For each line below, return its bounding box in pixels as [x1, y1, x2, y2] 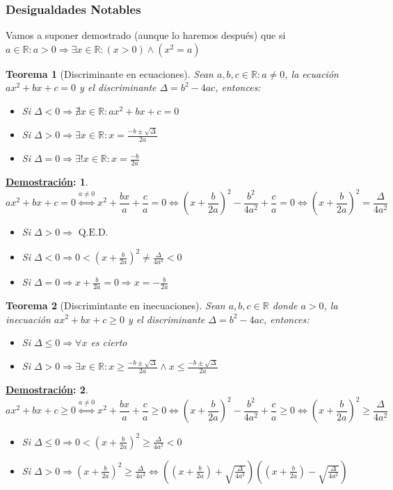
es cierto [90, 335, 127, 350]
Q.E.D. [78, 228, 109, 238]
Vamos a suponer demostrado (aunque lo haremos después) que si [6, 28, 286, 42]
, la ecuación [284, 66, 339, 81]
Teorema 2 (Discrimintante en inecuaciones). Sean [6, 297, 225, 312]
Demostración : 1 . [6, 174, 88, 188]
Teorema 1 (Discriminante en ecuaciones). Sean [6, 66, 214, 81]
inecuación [6, 311, 51, 326]
